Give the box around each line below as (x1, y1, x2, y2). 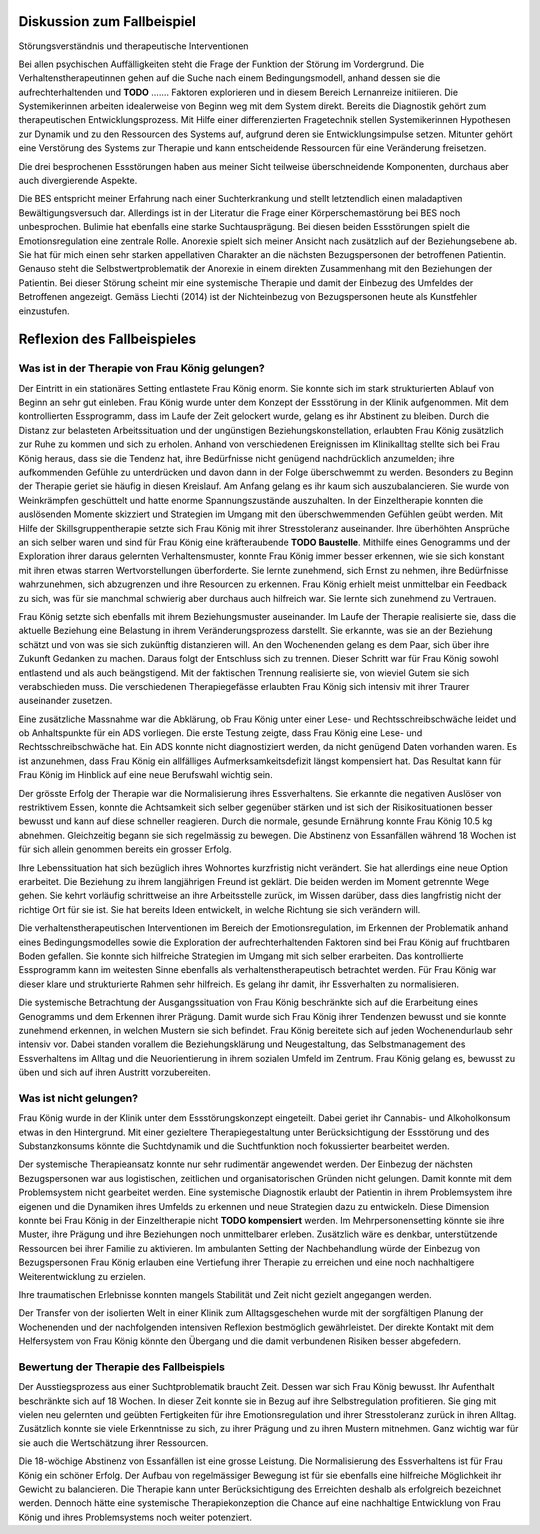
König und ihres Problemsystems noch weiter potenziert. (18, 1511, 252, 1523)
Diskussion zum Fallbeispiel (18, 13, 197, 30)
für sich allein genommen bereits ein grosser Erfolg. (18, 843, 232, 855)
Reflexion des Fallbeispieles (18, 331, 197, 348)
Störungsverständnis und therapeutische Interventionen (18, 40, 249, 52)
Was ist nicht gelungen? (18, 1091, 139, 1105)
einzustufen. (18, 305, 70, 317)
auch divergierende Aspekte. (18, 175, 138, 187)
